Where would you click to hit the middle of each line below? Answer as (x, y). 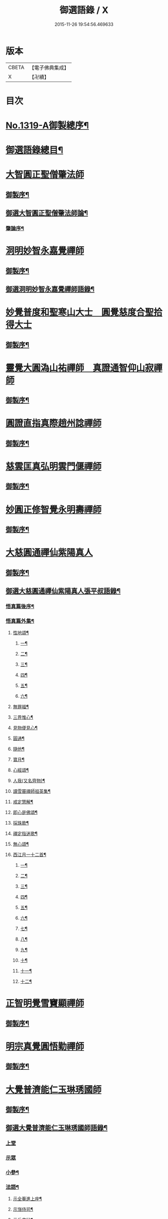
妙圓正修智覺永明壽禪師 (54, 510)
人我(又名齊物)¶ (29, 781)
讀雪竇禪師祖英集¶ (32, 791)
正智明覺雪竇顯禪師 (45, 1003)
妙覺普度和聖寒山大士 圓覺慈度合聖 (80, 313)
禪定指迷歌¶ (25, 834)
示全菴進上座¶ (27, 1199)
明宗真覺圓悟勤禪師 (45, 1046)
